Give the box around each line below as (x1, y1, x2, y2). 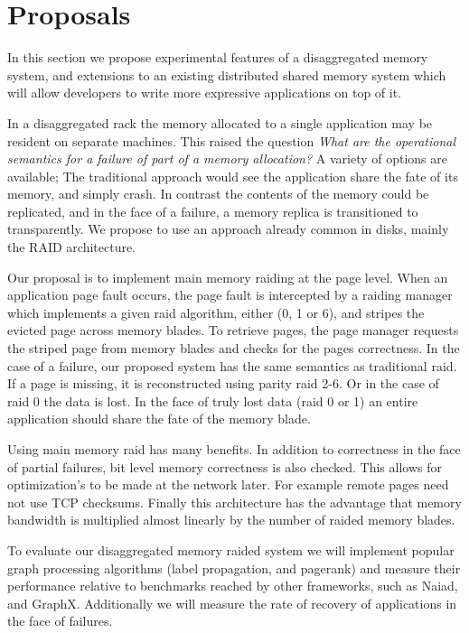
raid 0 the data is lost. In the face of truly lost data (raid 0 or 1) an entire (7, 391, 418, 410)
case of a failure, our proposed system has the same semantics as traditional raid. (7, 356, 457, 375)
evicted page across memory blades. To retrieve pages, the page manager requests (7, 321, 459, 340)
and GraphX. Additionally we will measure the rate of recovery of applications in (7, 593, 457, 612)
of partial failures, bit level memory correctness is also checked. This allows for (7, 457, 442, 476)
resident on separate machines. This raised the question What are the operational (7, 131, 456, 150)
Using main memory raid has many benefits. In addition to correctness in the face (7, 440, 461, 458)
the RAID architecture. (7, 237, 136, 256)
